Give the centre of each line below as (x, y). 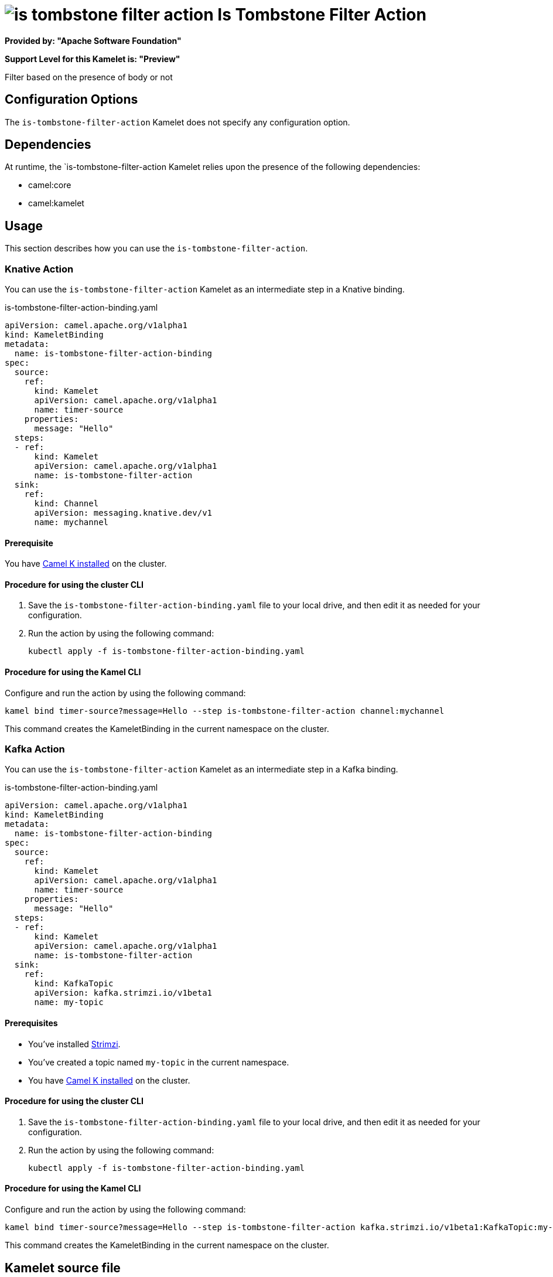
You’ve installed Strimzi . (74, 1044)
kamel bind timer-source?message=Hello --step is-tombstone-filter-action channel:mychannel (225, 711)
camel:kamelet (56, 203)
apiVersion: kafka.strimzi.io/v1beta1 (123, 993)
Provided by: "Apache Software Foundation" (93, 40)
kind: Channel (66, 504)
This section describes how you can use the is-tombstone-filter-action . (156, 248)
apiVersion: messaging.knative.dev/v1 (123, 513)
